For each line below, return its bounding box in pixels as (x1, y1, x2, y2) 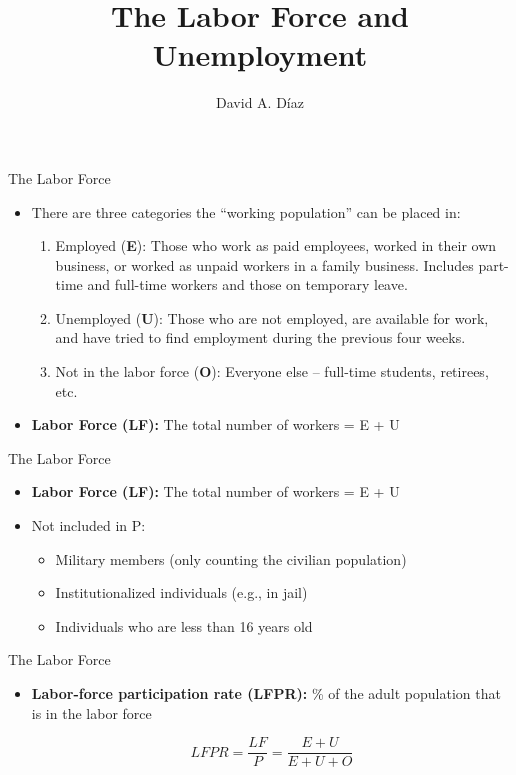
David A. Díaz (216, 92, 304, 113)
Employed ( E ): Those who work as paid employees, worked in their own (55, 235, 497, 256)
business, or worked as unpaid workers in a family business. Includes (55, 254, 474, 275)
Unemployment (152, 34, 368, 75)
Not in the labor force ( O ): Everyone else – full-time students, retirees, (55, 361, 489, 382)
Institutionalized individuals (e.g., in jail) (55, 582, 308, 603)
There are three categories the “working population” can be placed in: (31, 201, 461, 222)
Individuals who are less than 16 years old (55, 615, 313, 636)
